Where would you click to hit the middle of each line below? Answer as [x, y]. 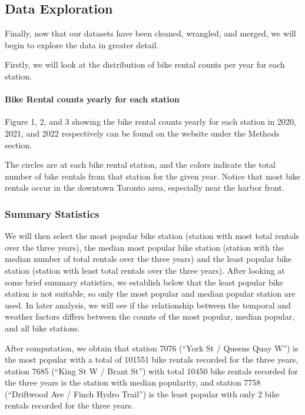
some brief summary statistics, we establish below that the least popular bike [144, 282]
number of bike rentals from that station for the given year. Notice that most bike [153, 176]
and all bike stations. [42, 328]
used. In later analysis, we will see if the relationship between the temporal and [148, 305]
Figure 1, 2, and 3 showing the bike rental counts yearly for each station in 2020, [150, 122]
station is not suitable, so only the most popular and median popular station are [150, 293]
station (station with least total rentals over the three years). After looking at [145, 270]
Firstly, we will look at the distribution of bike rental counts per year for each [145, 64]
